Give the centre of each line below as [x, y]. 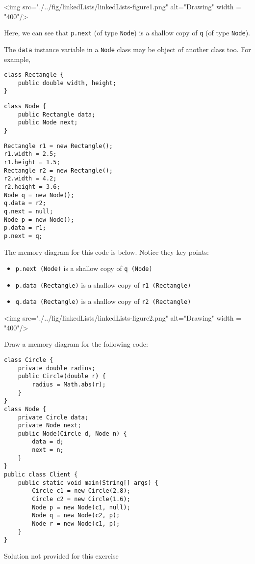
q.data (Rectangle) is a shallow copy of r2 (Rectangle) [103, 301]
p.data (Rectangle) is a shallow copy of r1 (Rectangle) [103, 284]
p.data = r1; [25, 228]
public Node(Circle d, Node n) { [72, 433]
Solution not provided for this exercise [61, 556]
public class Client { [41, 475]
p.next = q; [23, 236]
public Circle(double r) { [62, 376]
